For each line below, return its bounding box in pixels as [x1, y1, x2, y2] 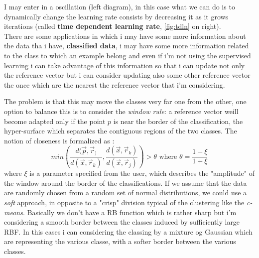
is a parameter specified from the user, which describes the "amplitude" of [29, 168, 255, 178]
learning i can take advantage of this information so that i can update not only [4, 60, 245, 70]
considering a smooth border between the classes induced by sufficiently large [4, 217, 240, 227]
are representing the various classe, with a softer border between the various [4, 236, 236, 247]
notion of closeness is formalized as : [4, 135, 115, 145]
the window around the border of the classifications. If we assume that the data [4, 177, 247, 188]
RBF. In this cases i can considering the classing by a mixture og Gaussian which [4, 226, 253, 237]
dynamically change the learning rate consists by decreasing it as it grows [4, 11, 229, 21]
